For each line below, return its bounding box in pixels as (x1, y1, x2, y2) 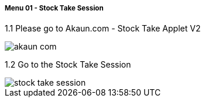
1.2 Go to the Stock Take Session (5, 59, 131, 70)
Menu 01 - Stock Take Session (5, 4, 104, 12)
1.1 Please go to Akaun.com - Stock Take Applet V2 (5, 23, 201, 34)
